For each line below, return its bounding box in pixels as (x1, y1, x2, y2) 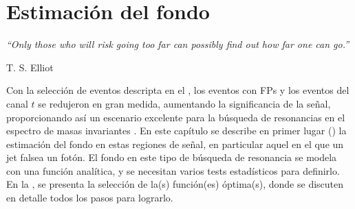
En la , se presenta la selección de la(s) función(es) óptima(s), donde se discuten (6, 177, 344, 191)
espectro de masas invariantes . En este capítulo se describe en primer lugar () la (6, 123, 347, 138)
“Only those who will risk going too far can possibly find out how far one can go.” (6, 37, 349, 51)
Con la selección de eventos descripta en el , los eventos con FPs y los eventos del (6, 83, 349, 97)
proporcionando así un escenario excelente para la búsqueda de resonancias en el (6, 110, 345, 124)
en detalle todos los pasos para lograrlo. (6, 190, 173, 205)
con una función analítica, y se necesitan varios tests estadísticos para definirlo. (6, 163, 340, 177)
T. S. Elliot (6, 60, 54, 74)
